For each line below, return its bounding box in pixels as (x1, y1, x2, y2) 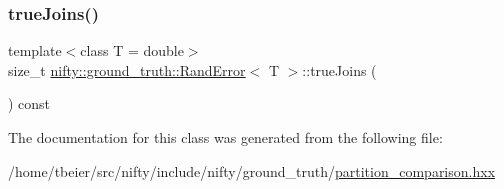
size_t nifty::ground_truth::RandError (8, 59, 246, 80)
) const (8, 93, 51, 114)
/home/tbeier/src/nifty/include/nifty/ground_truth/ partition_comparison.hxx (8, 160, 496, 181)
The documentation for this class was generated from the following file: (8, 127, 443, 147)
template (8, 40, 62, 61)
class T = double (80, 40, 184, 61)
